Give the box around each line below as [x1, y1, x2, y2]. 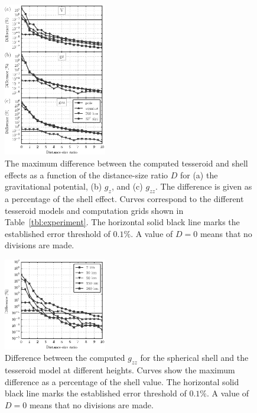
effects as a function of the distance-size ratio [5, 168, 168, 181]
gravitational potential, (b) [5, 180, 102, 193]
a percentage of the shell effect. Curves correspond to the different [5, 192, 244, 204]
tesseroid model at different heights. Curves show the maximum [5, 364, 235, 376]
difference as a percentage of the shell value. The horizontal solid [5, 375, 239, 388]
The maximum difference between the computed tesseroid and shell [5, 156, 248, 169]
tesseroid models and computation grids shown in [5, 204, 184, 216]
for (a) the [180, 168, 218, 181]
